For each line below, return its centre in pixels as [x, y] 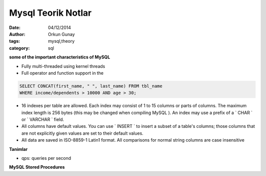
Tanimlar [18, 149]
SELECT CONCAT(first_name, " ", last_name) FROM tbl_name [91, 86]
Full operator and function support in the [62, 73]
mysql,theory [61, 41]
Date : [15, 28]
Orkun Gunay [61, 34]
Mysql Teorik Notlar [50, 13]
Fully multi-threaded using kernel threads [63, 66]
